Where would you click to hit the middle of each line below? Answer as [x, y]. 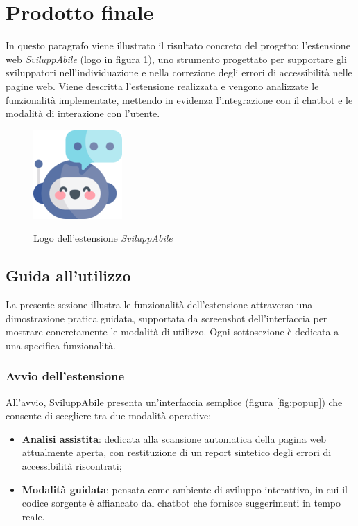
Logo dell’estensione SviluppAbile [103, 238]
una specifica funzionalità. [61, 345]
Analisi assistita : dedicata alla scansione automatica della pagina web [174, 438]
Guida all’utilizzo [68, 275]
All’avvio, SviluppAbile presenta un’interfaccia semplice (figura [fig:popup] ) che [174, 402]
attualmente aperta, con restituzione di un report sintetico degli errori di [177, 452]
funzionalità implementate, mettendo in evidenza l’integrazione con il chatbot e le [179, 99]
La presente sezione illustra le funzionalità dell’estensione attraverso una [159, 305]
